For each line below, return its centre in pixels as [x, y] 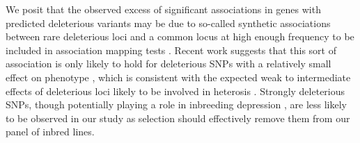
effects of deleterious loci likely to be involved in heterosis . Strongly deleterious [175, 91]
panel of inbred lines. [50, 132]
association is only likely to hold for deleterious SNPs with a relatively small [169, 64]
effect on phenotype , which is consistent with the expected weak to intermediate [178, 77]
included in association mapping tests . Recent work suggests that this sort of [171, 50]
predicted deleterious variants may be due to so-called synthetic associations [168, 23]
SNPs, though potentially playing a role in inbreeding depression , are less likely [177, 104]
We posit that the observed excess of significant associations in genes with [163, 9]
